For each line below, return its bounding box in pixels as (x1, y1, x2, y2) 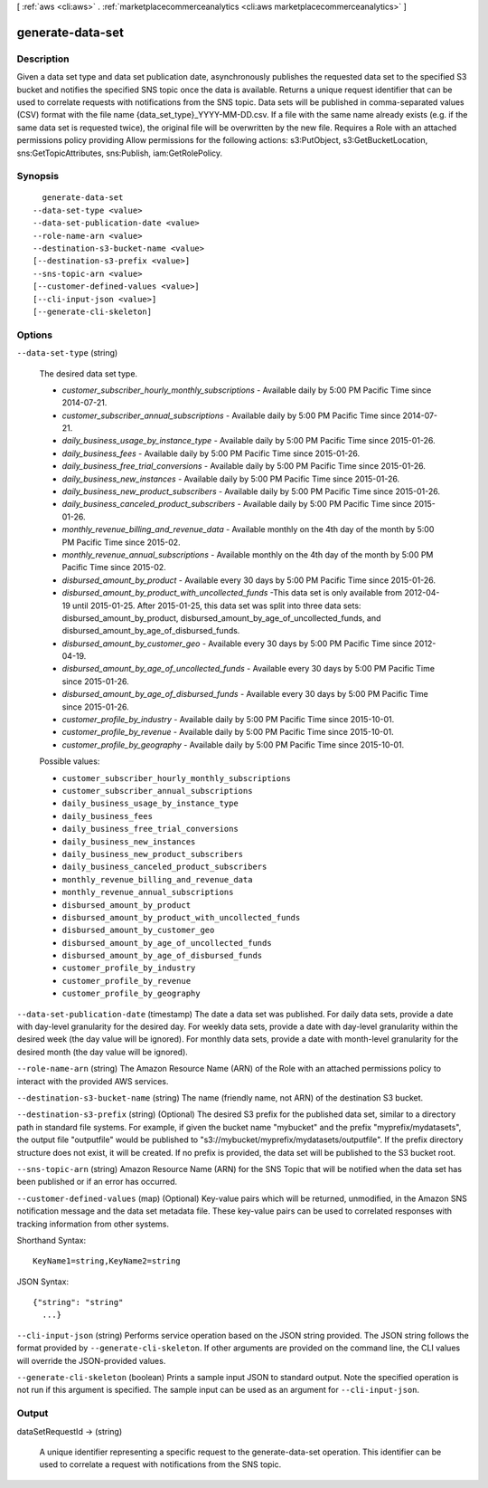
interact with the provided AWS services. (16, 1075, 169, 1086)
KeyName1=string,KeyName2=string (33, 1256, 181, 1266)
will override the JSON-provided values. (16, 1355, 166, 1366)
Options (16, 329, 53, 341)
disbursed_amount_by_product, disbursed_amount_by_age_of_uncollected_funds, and (61, 612, 381, 624)
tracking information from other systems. (16, 1218, 169, 1229)
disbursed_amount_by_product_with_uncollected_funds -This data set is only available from (61, 587, 403, 598)
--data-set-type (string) (16, 348, 118, 358)
